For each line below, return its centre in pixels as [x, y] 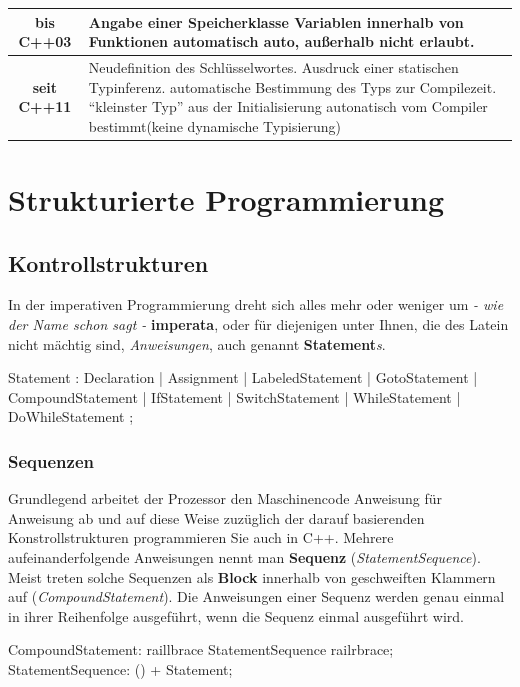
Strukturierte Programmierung [226, 199]
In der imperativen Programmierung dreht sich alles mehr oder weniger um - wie [256, 304]
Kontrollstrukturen [108, 262]
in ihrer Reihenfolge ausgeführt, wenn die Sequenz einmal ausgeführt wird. [236, 615]
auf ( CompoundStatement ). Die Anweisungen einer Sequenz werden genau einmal [256, 596]
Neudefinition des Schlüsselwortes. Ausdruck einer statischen [273, 66]
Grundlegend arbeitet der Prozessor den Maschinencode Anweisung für [225, 498]
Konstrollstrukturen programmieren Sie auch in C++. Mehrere [201, 537]
